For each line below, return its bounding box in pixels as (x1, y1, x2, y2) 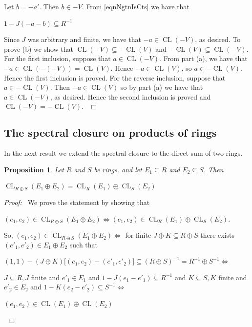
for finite (125, 230, 151, 240)
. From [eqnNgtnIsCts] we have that (82, 1, 189, 11)
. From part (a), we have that (159, 53, 248, 63)
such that (69, 239, 98, 249)
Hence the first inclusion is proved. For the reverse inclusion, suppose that (4, 72, 226, 82)
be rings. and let (94, 164, 142, 174)
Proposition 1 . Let (4, 164, 64, 174)
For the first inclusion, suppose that (4, 53, 111, 63)
